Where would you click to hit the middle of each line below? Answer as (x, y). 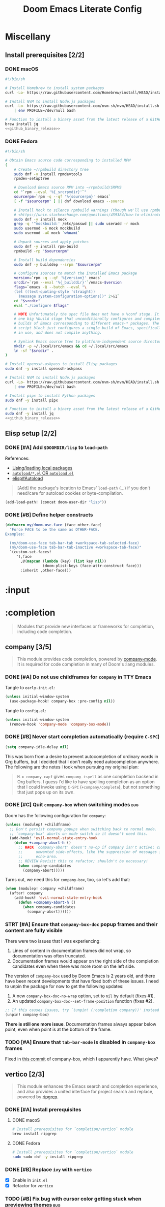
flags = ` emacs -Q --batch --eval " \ (50, 287)
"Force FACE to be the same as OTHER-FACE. (55, 529)
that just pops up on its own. (46, 792)
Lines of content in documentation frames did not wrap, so (71, 951)
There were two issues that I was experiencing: (53, 941)
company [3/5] (28, 647)
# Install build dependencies (45, 260)
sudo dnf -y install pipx (31, 400)
